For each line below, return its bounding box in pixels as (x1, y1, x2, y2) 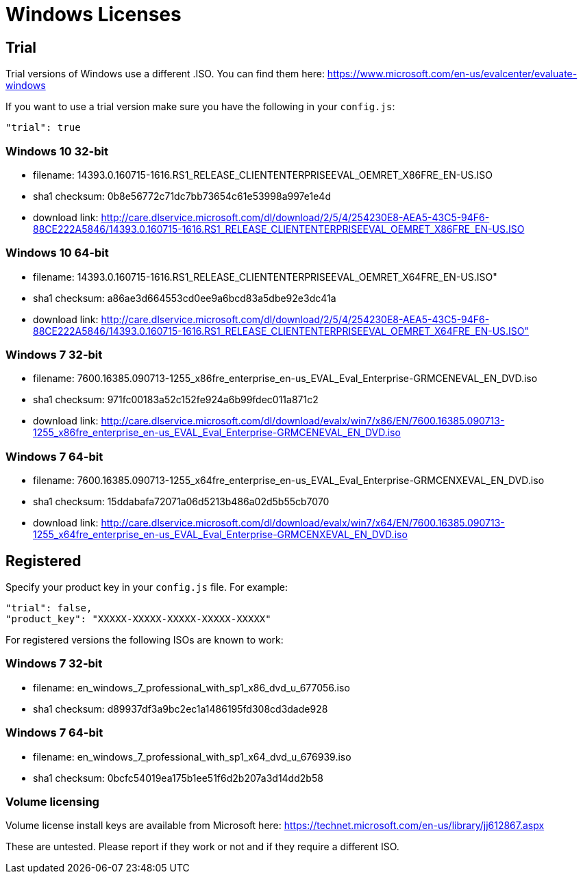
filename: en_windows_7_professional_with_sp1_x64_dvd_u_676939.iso (33, 750, 351, 763)
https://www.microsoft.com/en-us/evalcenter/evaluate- (327, 68, 578, 80)
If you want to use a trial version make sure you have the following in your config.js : (5, 101, 395, 113)
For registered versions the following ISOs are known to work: (5, 634, 284, 646)
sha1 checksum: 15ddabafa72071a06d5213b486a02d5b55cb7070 (33, 496, 330, 508)
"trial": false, (5, 602, 92, 614)
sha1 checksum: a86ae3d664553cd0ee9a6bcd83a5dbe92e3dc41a (33, 292, 336, 304)
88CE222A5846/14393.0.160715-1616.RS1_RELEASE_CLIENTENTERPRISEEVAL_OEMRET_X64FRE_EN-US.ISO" (33, 324, 530, 337)
